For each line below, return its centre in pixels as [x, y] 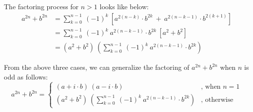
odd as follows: [26, 76]
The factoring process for [41, 6]
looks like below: [124, 6]
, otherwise [217, 100]
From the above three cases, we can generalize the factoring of [97, 67]
